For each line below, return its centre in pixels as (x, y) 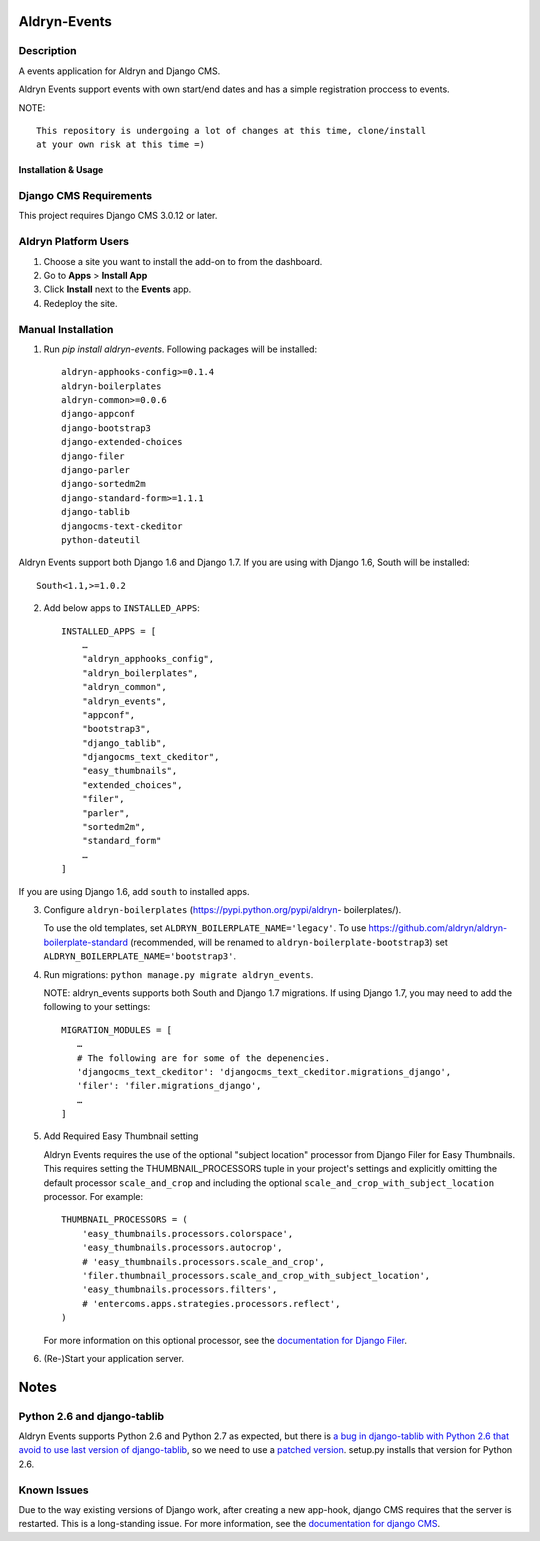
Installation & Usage (61, 170)
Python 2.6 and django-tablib (91, 1416)
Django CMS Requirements (85, 196)
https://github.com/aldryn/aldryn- (438, 928)
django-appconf (98, 414)
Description (47, 51)
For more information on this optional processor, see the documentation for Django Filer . (225, 1340)
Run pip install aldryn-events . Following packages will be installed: (180, 349)
